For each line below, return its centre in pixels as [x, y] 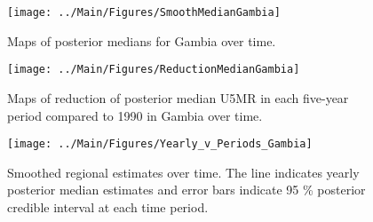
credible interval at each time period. [108, 206]
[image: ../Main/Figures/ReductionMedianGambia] [154, 70]
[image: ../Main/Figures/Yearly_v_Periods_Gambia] [160, 144]
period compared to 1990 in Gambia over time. [135, 115]
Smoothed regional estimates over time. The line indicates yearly [183, 172]
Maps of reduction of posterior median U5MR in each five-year [178, 97]
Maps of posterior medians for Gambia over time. [142, 40]
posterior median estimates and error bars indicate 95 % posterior [186, 190]
